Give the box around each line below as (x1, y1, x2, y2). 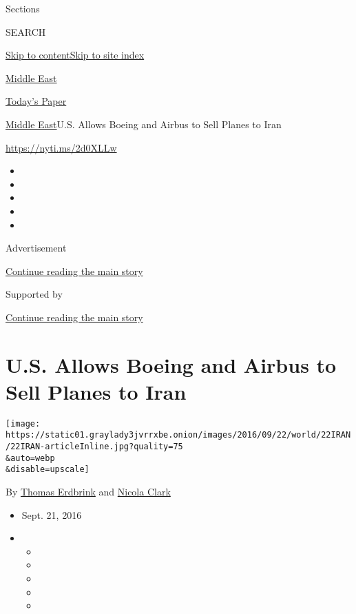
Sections (6, 1, 40, 15)
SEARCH (6, 24, 46, 39)
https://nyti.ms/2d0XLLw (6, 140, 117, 154)
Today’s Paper (6, 94, 67, 108)
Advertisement (6, 241, 67, 255)
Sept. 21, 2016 (21, 507, 82, 522)
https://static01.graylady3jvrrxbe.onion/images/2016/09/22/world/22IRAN (6, 430, 351, 440)
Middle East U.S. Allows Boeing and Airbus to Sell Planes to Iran (6, 116, 282, 131)
